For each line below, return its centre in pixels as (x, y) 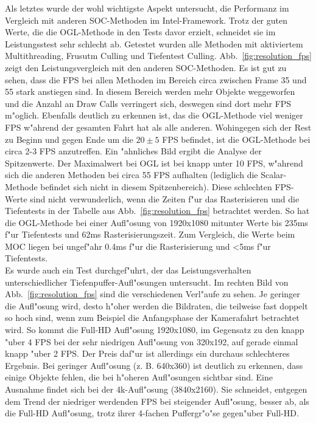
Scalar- (274, 175)
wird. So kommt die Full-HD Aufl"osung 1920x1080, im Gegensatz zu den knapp (155, 330)
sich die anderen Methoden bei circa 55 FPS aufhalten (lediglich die (132, 175)
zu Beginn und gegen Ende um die (69, 139)
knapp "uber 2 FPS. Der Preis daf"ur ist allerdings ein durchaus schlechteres (147, 353)
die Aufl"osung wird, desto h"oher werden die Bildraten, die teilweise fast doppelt (156, 305)
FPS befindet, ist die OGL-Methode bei (236, 139)
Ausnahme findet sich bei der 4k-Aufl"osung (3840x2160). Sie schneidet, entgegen (156, 389)
